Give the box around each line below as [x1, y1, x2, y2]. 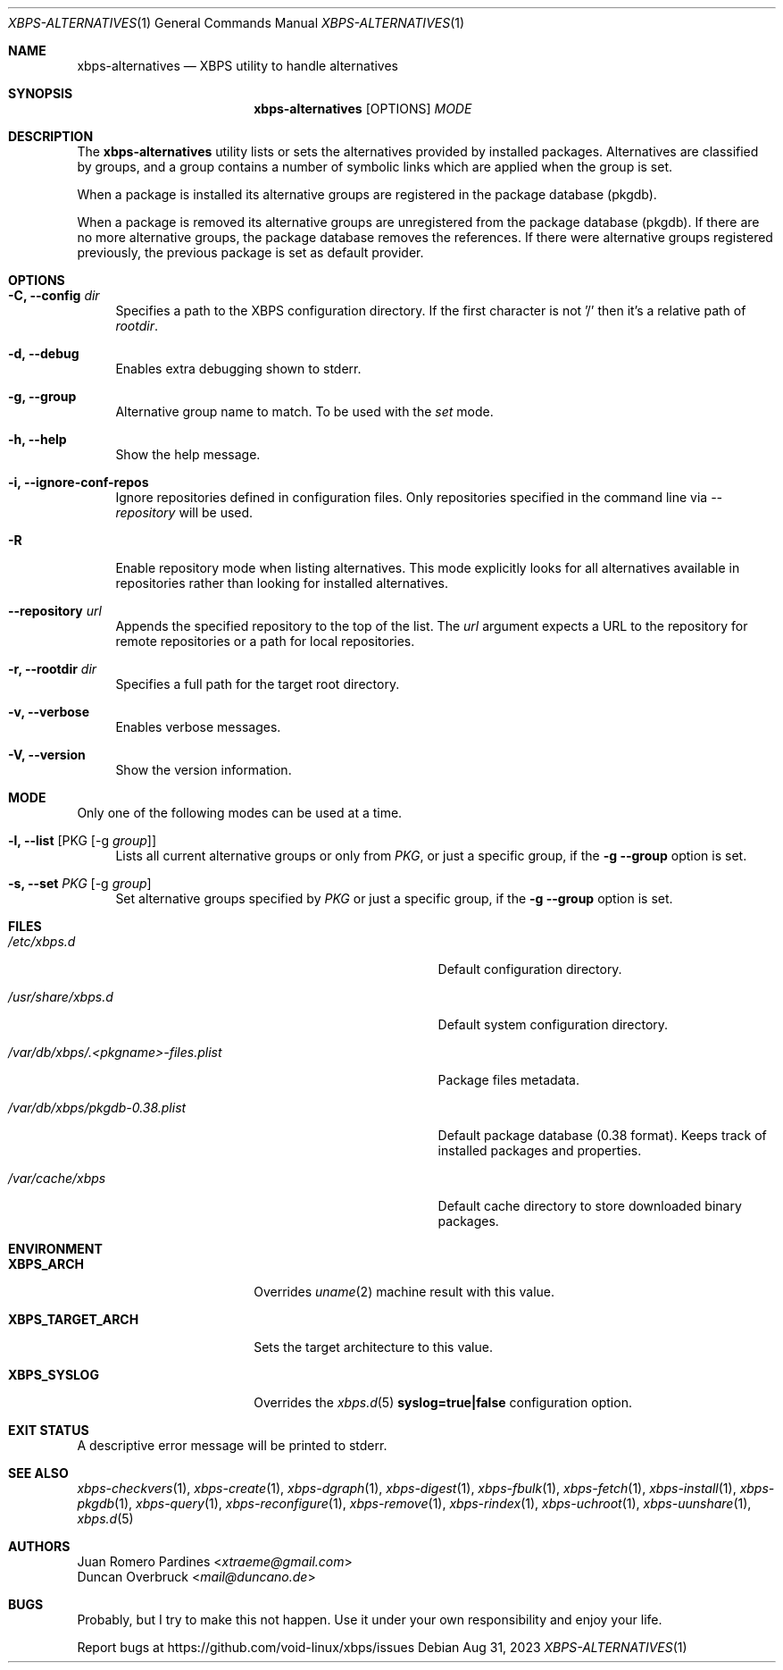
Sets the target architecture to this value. [254, 1339, 493, 1355]
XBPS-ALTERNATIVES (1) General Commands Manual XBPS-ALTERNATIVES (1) [8, 15, 465, 30]
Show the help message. [115, 447, 261, 462]
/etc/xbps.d [8, 934, 76, 949]
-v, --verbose [8, 704, 90, 719]
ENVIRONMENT [8, 1241, 103, 1256]
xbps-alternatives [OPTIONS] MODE [254, 101, 472, 116]
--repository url [8, 603, 102, 618]
